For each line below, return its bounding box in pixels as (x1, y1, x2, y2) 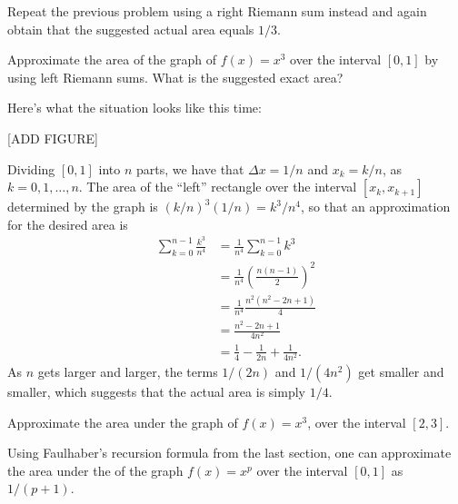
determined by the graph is (7, 197, 158, 216)
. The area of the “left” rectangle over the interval (78, 177, 357, 196)
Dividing (7, 159, 55, 178)
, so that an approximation (300, 197, 451, 216)
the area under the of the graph (7, 460, 184, 479)
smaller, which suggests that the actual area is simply (7, 381, 305, 400)
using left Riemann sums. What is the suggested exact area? (7, 67, 343, 86)
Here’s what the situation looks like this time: (7, 98, 262, 117)
